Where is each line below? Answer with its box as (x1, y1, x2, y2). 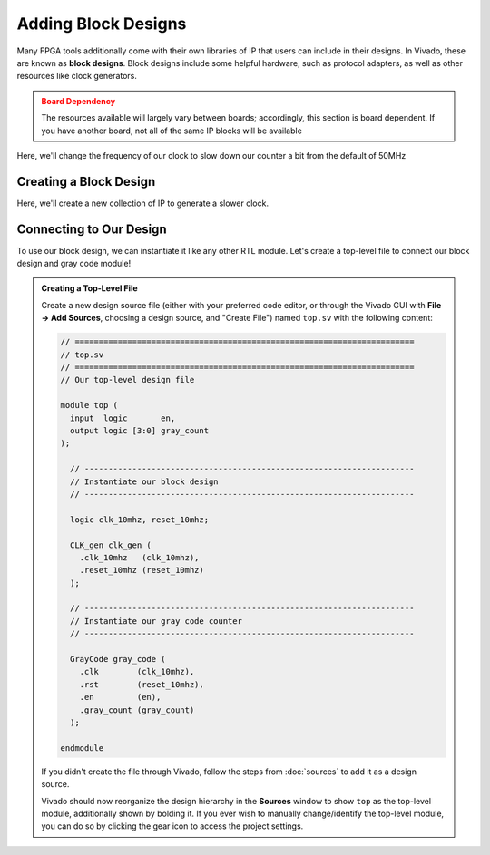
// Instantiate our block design (69, 476, 219, 487)
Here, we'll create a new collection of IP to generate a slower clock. (16, 198, 269, 209)
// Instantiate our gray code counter (69, 616, 242, 626)
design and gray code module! (16, 258, 132, 269)
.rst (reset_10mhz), (79, 679, 204, 689)
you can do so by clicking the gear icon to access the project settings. (41, 821, 304, 831)
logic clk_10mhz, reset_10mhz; (69, 514, 209, 525)
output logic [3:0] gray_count (69, 425, 209, 435)
